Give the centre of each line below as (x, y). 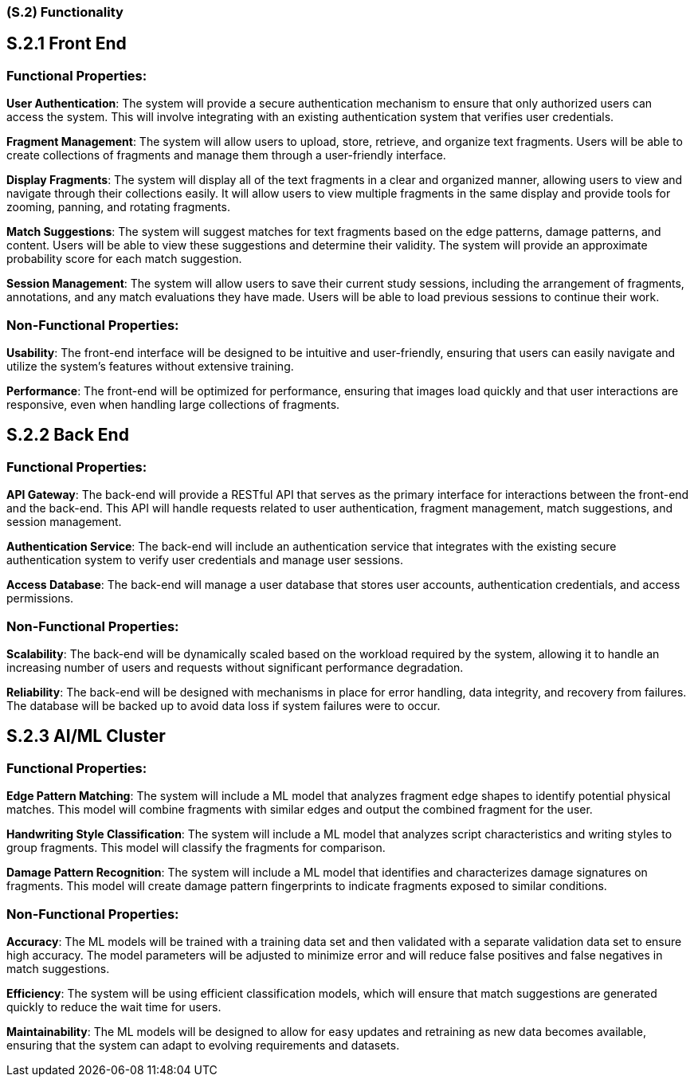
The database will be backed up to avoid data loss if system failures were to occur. (223, 705)
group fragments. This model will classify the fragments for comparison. (196, 848)
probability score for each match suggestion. (124, 259)
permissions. (40, 598)
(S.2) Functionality (65, 12)
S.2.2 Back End (68, 435)
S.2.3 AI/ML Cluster (86, 736)
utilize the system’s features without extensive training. (150, 366)
